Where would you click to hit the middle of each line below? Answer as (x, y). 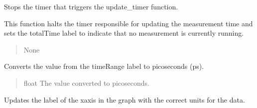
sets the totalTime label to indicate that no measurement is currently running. (124, 33)
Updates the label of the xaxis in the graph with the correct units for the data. (125, 99)
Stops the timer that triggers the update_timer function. (91, 6)
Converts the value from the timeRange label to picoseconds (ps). (104, 66)
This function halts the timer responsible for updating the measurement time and (128, 23)
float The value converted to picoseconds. (86, 82)
